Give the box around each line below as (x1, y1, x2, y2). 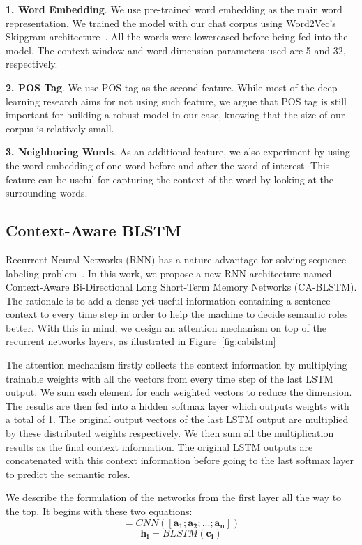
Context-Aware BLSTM (6, 220, 181, 241)
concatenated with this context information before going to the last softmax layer (6, 453, 354, 468)
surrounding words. (6, 185, 88, 200)
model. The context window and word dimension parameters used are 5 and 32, (6, 43, 346, 57)
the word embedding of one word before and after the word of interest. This (6, 158, 330, 172)
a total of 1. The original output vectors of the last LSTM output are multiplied (6, 412, 349, 427)
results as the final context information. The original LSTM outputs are (6, 439, 313, 454)
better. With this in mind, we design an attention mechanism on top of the (6, 320, 326, 335)
